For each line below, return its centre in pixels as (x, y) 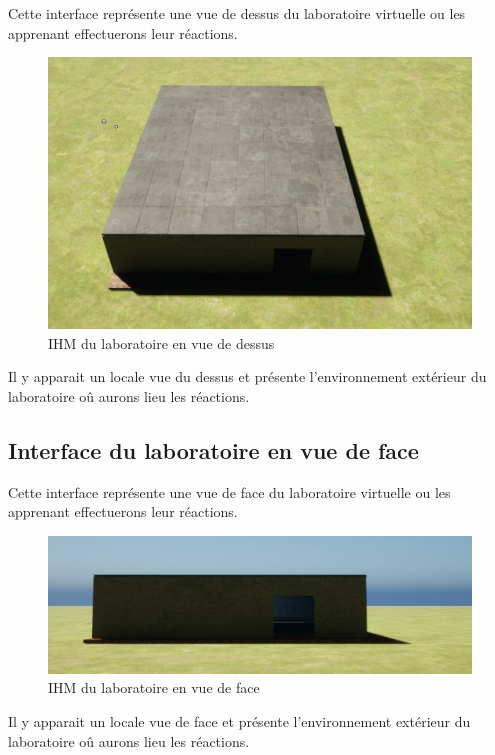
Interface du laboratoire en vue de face (213, 449)
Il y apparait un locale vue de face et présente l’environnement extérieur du (239, 720)
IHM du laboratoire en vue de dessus (161, 342)
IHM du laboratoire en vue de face (154, 687)
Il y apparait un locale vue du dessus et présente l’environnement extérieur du (247, 376)
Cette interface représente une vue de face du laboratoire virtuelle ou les (229, 491)
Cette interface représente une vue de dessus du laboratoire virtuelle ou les (237, 13)
